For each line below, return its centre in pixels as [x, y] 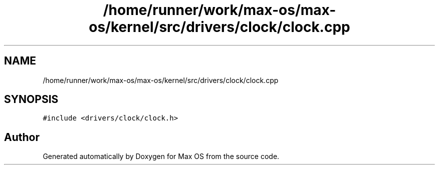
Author [22, 137]
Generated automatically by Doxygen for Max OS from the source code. [161, 156]
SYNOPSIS [31, 99]
